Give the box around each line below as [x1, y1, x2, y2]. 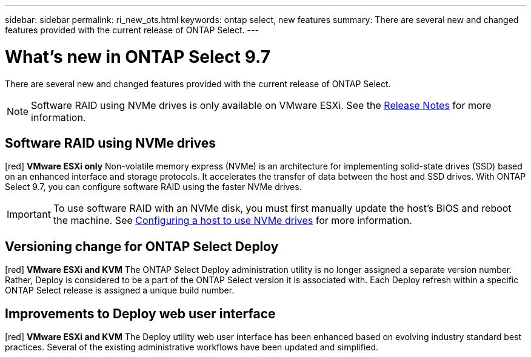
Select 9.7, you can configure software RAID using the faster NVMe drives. [5, 182, 302, 192]
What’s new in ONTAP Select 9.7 [5, 46, 270, 67]
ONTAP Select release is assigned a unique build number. [5, 285, 235, 296]
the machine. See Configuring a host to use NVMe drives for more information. [53, 214, 412, 227]
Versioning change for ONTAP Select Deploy [5, 238, 279, 254]
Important [7, 208, 51, 221]
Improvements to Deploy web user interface [5, 306, 276, 321]
